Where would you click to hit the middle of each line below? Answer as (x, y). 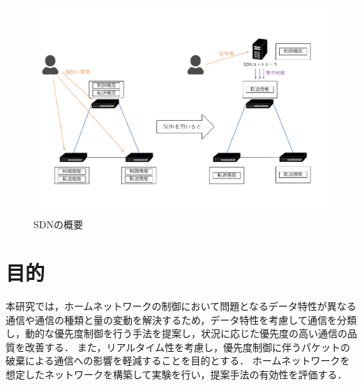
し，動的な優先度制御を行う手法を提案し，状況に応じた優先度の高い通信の (176, 333)
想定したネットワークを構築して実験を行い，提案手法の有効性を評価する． (176, 374)
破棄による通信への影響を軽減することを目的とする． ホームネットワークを (178, 361)
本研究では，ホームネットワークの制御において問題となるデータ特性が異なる (181, 305)
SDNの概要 (58, 224)
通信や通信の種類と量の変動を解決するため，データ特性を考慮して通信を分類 (181, 319)
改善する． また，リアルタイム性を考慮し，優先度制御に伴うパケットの (187, 347)
